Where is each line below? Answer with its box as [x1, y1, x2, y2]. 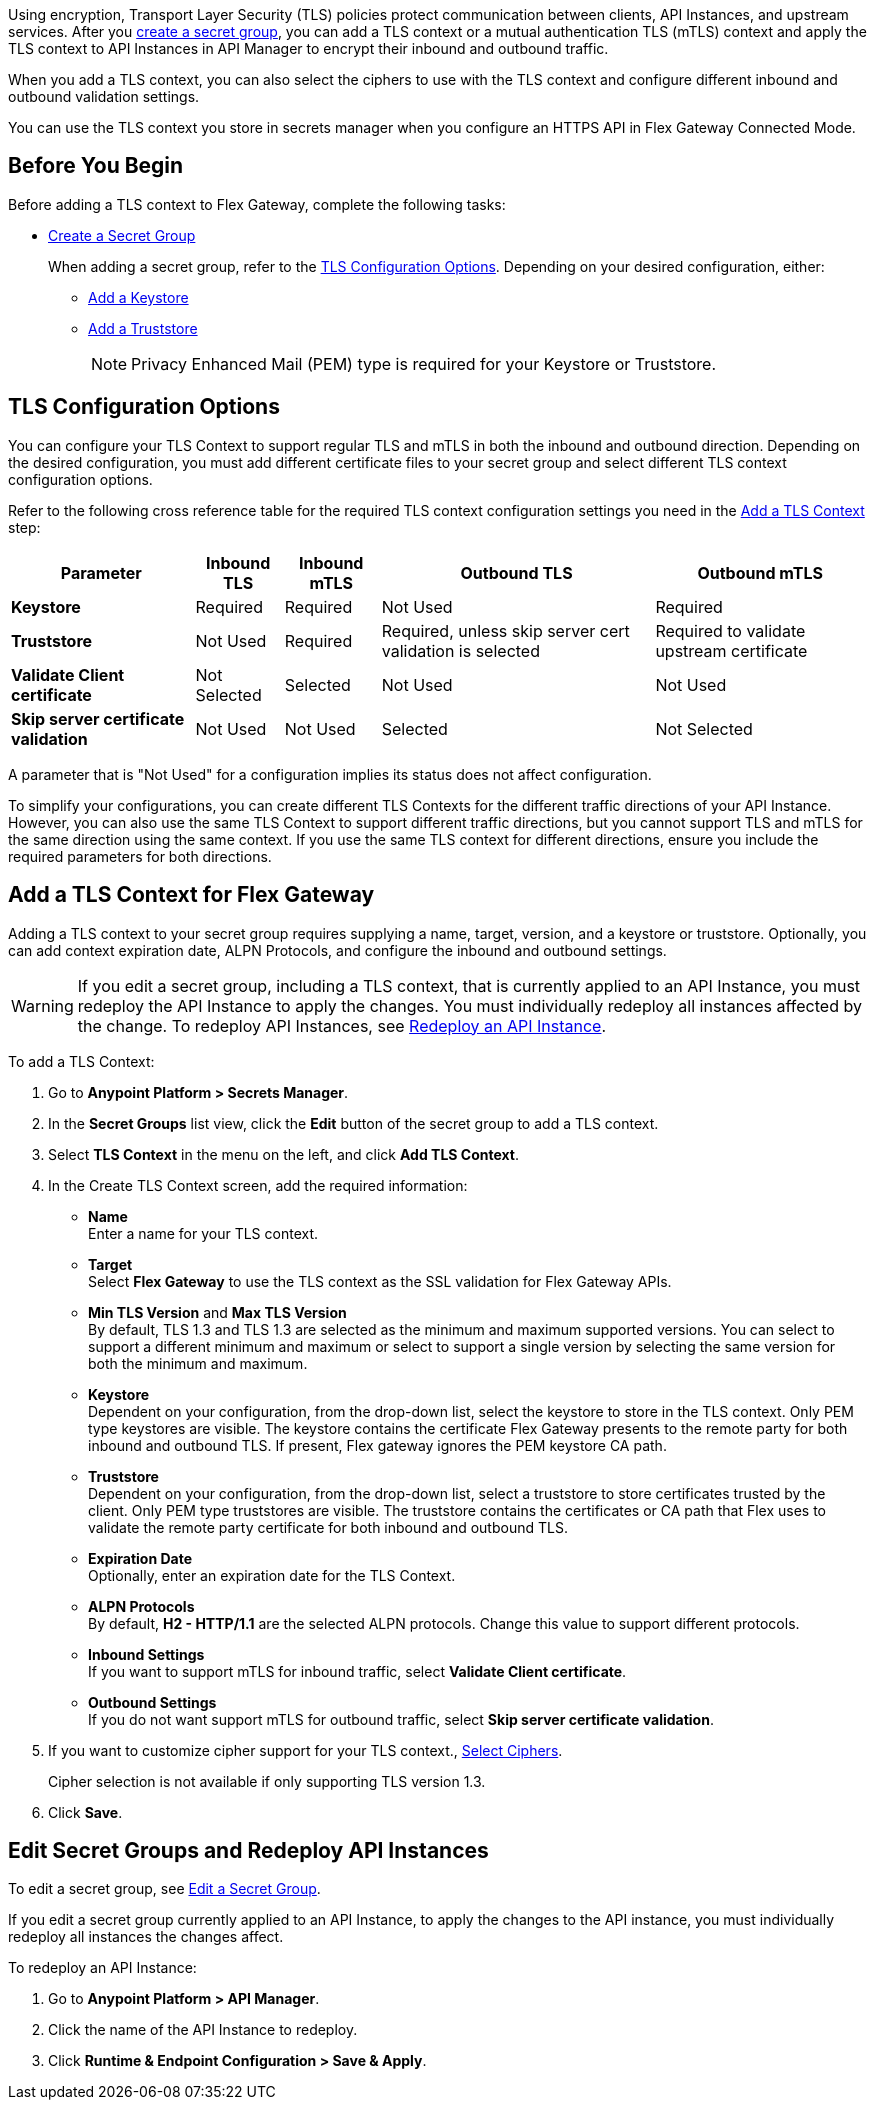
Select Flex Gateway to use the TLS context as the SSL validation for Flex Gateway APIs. [88, 1272, 672, 1290]
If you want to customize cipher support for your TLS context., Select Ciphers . [48, 1741, 563, 1759]
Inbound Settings [88, 1645, 205, 1663]
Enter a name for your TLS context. [88, 1224, 319, 1242]
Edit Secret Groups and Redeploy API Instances [8, 1837, 489, 1863]
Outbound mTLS [697, 562, 823, 583]
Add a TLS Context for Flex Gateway [8, 882, 375, 908]
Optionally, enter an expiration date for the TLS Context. [88, 1566, 456, 1584]
